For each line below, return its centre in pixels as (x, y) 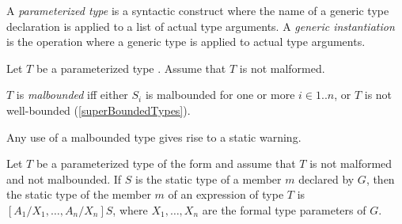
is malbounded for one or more (220, 95)
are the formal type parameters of (284, 209)
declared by (326, 178)
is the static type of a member (209, 178)
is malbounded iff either (72, 95)
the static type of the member (79, 194)
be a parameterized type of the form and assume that (166, 163)
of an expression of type (226, 194)
